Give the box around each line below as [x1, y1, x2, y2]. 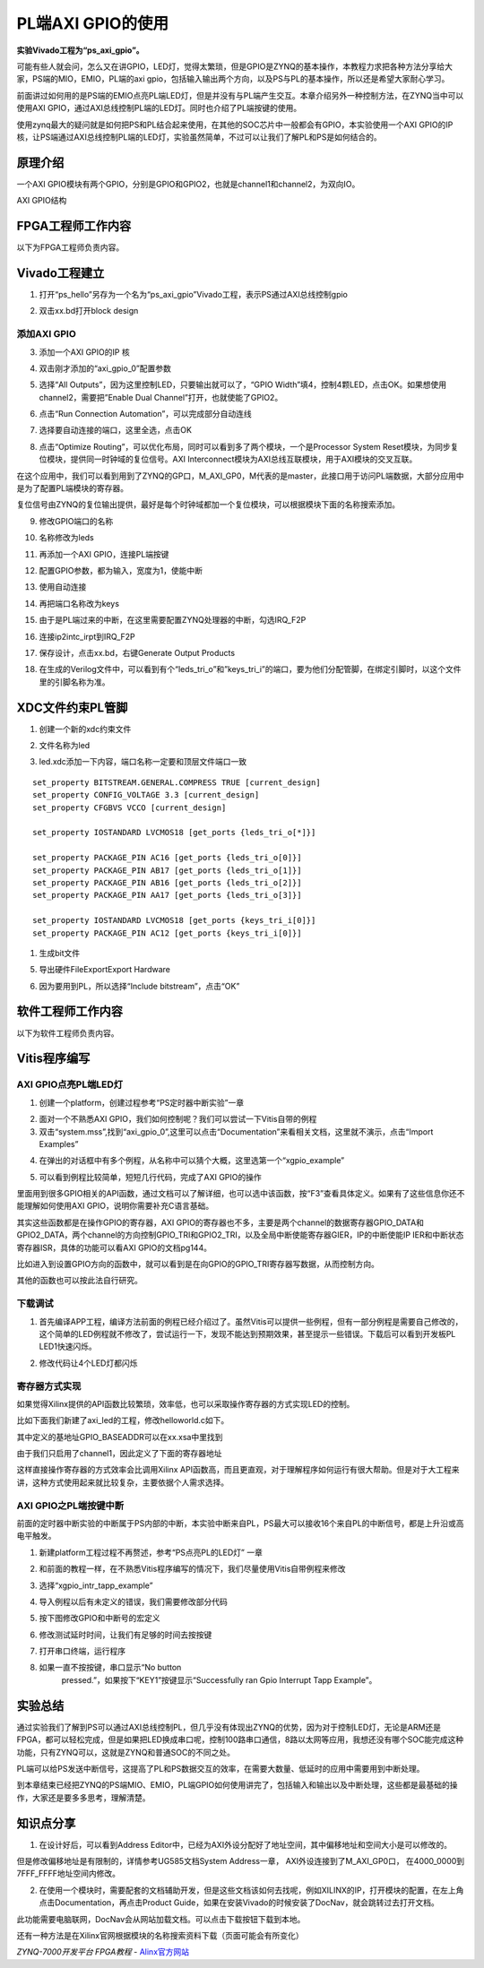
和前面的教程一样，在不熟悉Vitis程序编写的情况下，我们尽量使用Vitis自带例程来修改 [39, 1564, 346, 1575]
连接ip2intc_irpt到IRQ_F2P [39, 631, 136, 642]
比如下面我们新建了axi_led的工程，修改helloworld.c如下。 [16, 1415, 229, 1426]
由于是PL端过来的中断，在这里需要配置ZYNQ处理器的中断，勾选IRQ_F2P [39, 615, 307, 626]
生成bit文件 [39, 947, 81, 958]
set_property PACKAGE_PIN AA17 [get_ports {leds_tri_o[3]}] [32, 890, 302, 901]
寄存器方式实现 [16, 1380, 82, 1393]
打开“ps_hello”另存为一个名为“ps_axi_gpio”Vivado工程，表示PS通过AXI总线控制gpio [39, 289, 349, 299]
